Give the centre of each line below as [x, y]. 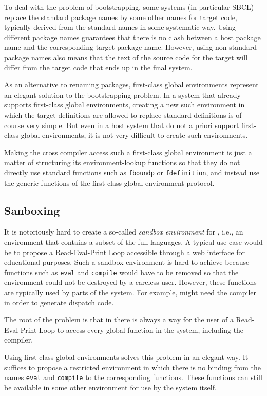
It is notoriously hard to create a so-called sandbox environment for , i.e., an [124, 232]
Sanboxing [32, 210]
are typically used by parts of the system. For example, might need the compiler [130, 292]
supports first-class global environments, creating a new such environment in [125, 105]
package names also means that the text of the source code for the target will [126, 57]
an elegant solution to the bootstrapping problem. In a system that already [122, 94]
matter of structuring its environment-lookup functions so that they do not [122, 162]
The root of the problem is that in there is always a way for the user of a [119, 320]
